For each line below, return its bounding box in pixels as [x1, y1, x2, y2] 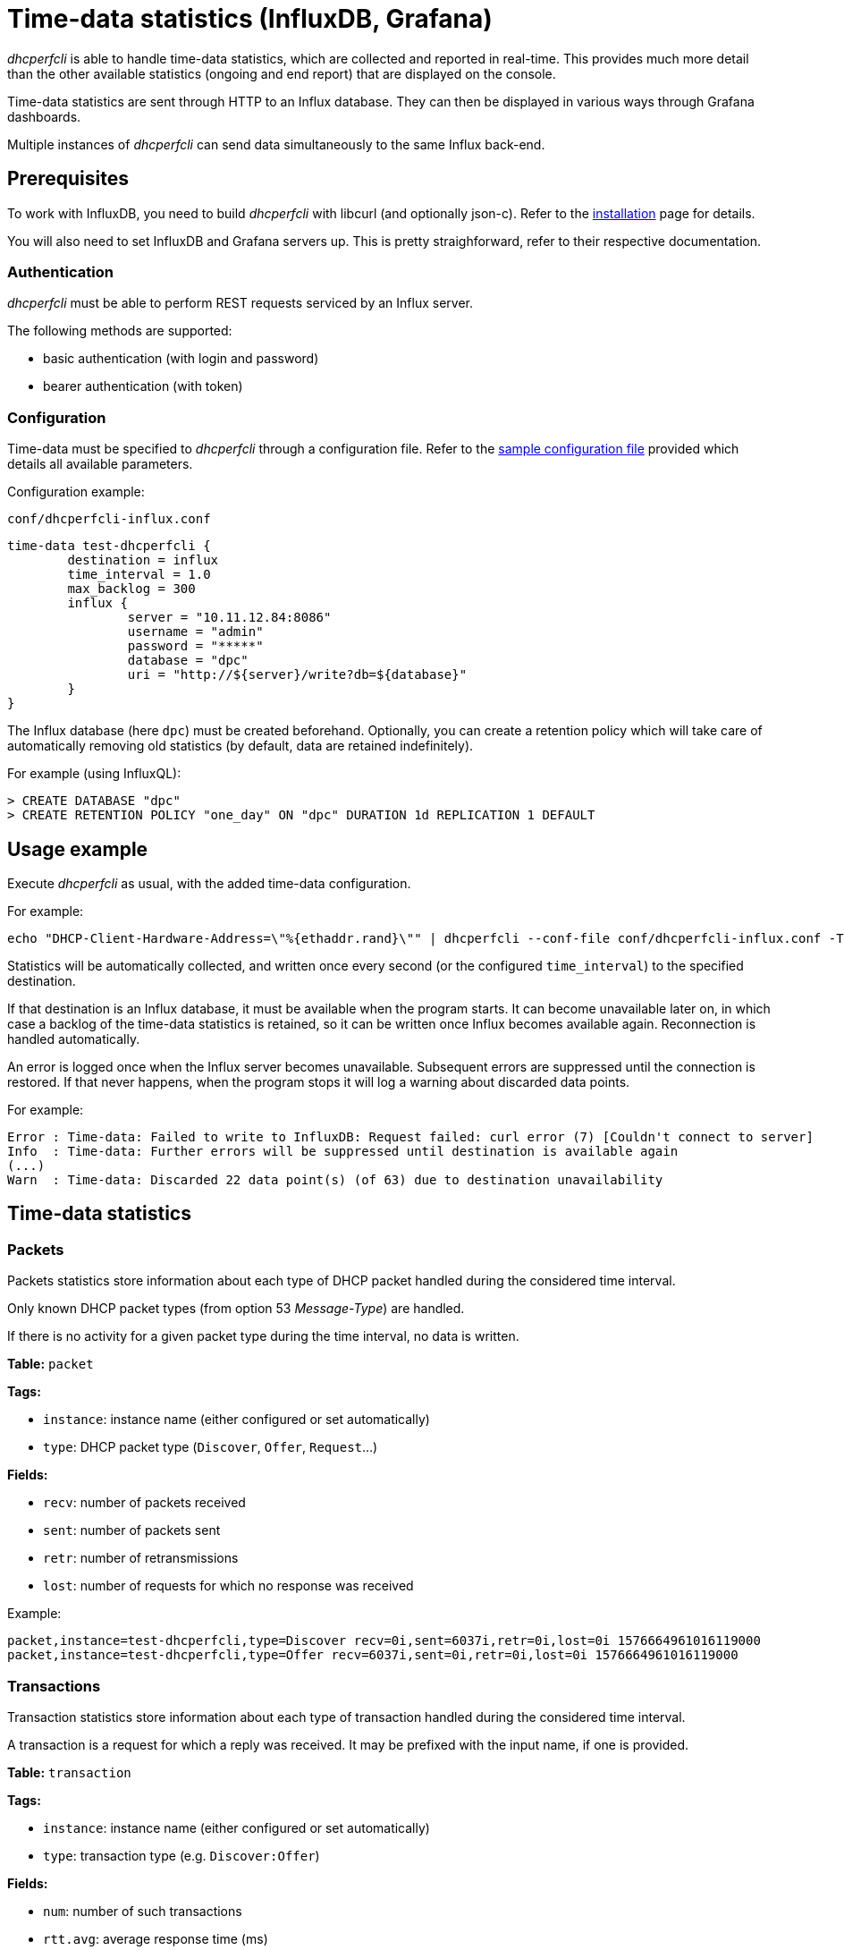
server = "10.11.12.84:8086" [127, 610, 332, 625]
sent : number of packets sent [43, 1522, 221, 1539]
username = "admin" [127, 624, 264, 640]
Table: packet [7, 1356, 94, 1372]
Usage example [7, 837, 148, 861]
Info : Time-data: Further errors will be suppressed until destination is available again [7, 1143, 679, 1158]
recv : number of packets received [43, 1495, 246, 1511]
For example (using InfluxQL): [7, 766, 181, 782]
